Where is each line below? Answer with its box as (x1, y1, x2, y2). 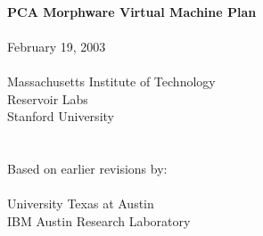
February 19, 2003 (7, 37, 106, 55)
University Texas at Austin (7, 194, 154, 213)
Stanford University (7, 107, 114, 126)
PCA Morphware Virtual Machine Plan (7, 2, 257, 20)
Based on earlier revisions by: (7, 159, 168, 178)
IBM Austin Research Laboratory (7, 211, 191, 230)
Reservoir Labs (7, 89, 88, 108)
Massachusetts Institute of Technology (7, 72, 216, 91)
